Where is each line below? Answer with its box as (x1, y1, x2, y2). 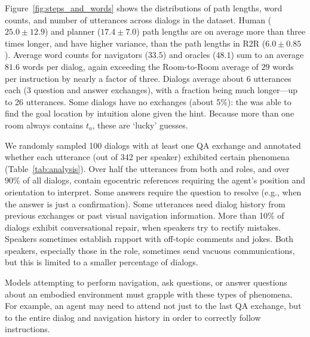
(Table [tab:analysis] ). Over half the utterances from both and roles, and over (5, 162, 290, 174)
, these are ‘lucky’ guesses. (92, 118, 188, 131)
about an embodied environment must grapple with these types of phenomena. (5, 287, 293, 300)
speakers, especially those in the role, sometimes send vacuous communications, (5, 244, 295, 256)
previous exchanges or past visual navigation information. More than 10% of (5, 209, 284, 222)
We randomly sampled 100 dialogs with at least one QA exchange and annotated (5, 139, 301, 151)
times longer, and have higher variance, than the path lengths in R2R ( (5, 36, 266, 49)
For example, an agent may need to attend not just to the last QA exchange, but (5, 299, 302, 312)
